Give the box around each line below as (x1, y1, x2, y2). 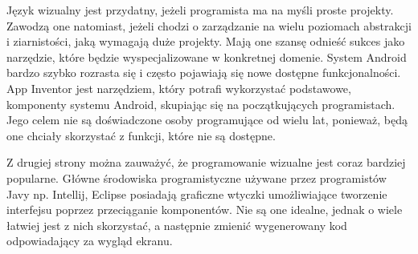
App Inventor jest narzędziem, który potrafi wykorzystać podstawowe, (6, 79, 351, 96)
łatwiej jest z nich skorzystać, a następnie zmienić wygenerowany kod (6, 216, 347, 233)
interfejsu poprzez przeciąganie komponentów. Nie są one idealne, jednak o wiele (6, 201, 403, 218)
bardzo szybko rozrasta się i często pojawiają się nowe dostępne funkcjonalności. (6, 64, 401, 81)
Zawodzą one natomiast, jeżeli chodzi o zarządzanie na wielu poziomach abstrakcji (6, 17, 412, 34)
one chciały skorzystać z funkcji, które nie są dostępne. (6, 127, 276, 143)
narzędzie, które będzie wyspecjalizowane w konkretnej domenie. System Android (6, 48, 407, 65)
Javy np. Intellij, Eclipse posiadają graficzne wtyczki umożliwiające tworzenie (6, 185, 387, 202)
